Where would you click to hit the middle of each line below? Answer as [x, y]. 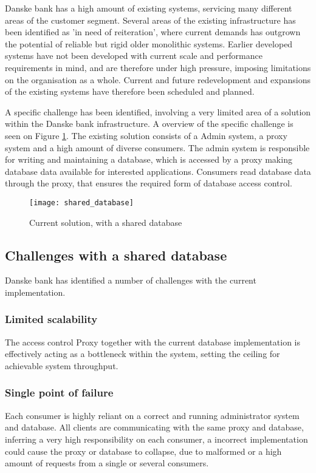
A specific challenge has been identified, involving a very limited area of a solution [158, 111]
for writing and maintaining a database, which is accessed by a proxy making [149, 159]
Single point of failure [59, 393]
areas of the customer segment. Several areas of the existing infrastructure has [150, 20]
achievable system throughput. [62, 365]
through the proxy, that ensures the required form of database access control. [149, 183]
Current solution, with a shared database [106, 222]
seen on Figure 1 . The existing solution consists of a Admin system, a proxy [146, 135]
